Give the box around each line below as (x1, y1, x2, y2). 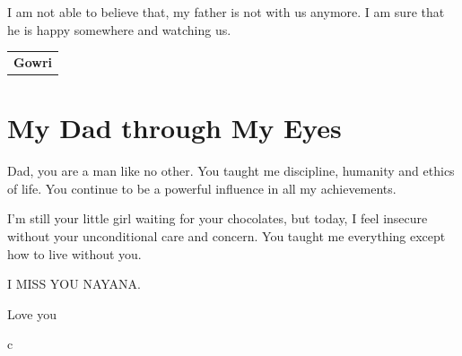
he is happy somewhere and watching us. (7, 20, 231, 39)
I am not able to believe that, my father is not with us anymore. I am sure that (7, 3, 445, 21)
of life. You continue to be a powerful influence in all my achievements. (7, 178, 397, 197)
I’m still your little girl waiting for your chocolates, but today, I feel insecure (7, 209, 428, 228)
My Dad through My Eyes (7, 109, 342, 146)
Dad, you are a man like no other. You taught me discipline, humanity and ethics (7, 161, 455, 180)
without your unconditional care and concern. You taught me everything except (7, 226, 446, 245)
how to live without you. (7, 244, 142, 263)
